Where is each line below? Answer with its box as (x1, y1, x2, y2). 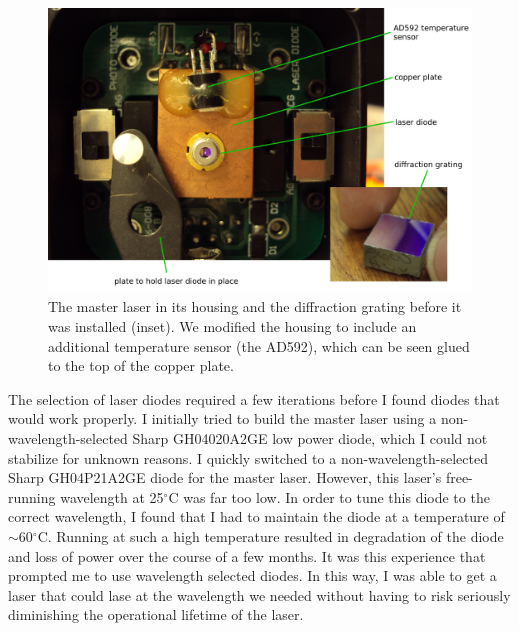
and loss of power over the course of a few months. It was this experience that (8, 545, 486, 566)
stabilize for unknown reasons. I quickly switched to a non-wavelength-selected (8, 447, 488, 468)
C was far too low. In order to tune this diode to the (168, 486, 490, 507)
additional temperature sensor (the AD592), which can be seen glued (48, 335, 470, 356)
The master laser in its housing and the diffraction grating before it (48, 296, 462, 317)
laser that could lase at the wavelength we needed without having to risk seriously (8, 584, 511, 605)
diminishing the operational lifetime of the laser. (8, 604, 304, 625)
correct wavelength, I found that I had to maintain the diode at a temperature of (8, 506, 505, 527)
